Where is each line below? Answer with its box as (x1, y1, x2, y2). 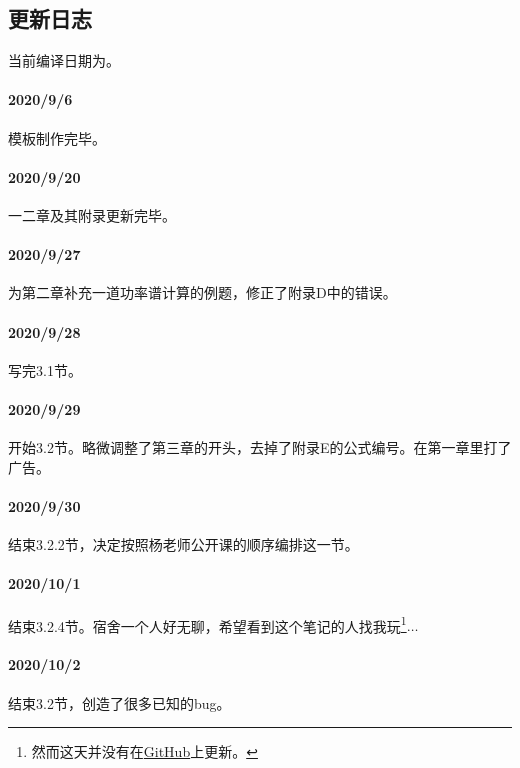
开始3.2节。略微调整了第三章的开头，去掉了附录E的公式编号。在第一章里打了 (8, 437, 512, 458)
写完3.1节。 (8, 359, 82, 380)
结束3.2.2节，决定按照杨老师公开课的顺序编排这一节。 (8, 534, 359, 555)
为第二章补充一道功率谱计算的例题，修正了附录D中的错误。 (8, 282, 397, 303)
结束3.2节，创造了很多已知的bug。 (8, 692, 231, 713)
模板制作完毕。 (8, 127, 106, 148)
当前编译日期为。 (8, 50, 120, 71)
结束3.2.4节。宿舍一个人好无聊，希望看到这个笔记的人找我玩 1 (8, 612, 407, 636)
